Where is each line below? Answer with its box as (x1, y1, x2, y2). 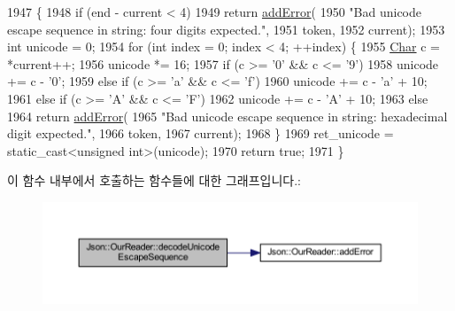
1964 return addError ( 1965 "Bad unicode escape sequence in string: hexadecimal (7, 106, 448, 125)
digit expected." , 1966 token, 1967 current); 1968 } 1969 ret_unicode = (7, 124, 394, 143)
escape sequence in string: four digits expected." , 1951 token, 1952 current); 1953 (7, 19, 445, 38)
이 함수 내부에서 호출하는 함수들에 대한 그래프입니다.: (7, 171, 301, 190)
